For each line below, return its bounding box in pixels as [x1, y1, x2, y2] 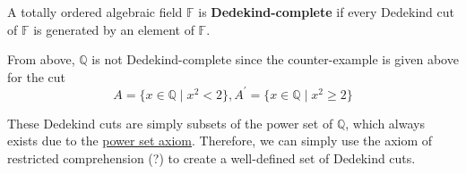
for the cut [7, 67, 65, 86]
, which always [345, 113, 425, 132]
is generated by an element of [33, 20, 194, 38]
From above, [7, 50, 75, 69]
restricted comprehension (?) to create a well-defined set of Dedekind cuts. [7, 149, 416, 168]
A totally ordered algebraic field [7, 3, 183, 21]
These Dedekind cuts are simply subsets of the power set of [7, 113, 333, 132]
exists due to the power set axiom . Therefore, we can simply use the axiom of [7, 131, 433, 150]
